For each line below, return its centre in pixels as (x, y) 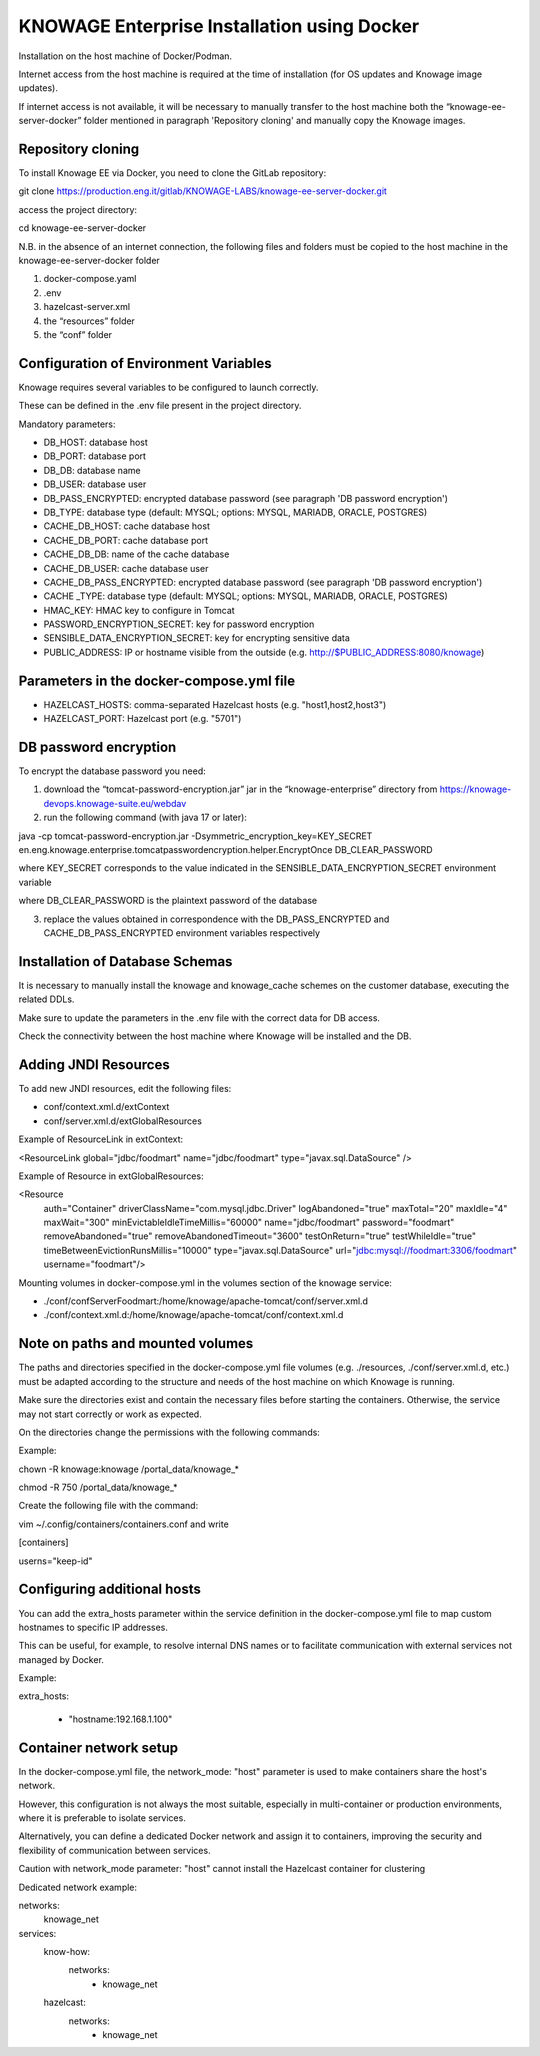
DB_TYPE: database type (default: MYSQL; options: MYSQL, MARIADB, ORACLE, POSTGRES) (235, 512)
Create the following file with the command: (108, 1506)
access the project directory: (78, 209)
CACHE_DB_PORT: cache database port (126, 540)
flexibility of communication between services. (114, 1850)
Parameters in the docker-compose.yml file (156, 680)
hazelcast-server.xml (86, 307)
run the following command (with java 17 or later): (145, 817)
